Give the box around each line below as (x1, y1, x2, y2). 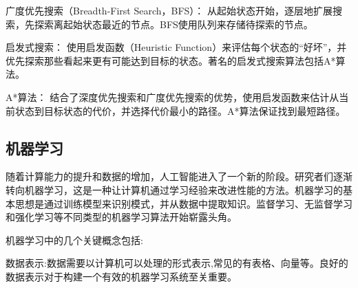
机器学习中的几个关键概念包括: (6, 232, 143, 247)
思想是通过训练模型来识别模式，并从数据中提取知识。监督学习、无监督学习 (14, 196, 352, 210)
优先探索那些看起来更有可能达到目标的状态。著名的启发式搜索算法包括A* (6, 53, 336, 67)
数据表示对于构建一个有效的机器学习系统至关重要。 (6, 269, 237, 283)
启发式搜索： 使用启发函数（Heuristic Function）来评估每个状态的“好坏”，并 (6, 40, 347, 54)
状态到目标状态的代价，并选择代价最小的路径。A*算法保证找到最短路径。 (14, 103, 346, 118)
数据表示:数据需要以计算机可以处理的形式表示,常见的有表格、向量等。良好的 (6, 256, 348, 270)
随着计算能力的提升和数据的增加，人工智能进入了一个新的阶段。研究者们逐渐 (6, 169, 352, 184)
